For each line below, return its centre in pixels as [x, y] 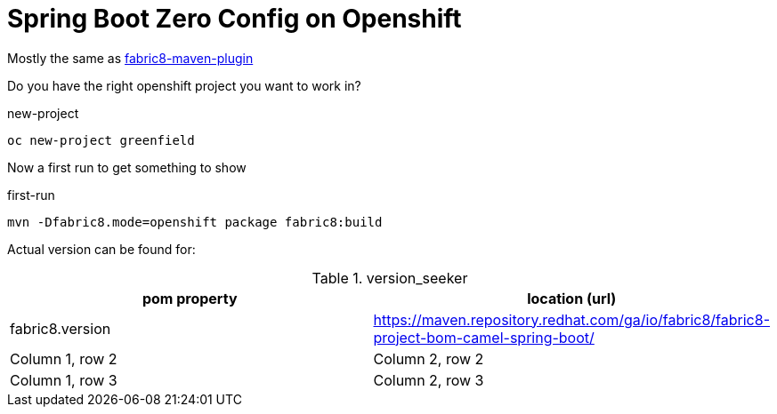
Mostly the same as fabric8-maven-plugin [130, 58]
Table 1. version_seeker [390, 278]
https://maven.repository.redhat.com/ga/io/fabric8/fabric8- [571, 319]
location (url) [572, 298]
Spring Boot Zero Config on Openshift [235, 19]
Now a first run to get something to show [127, 167]
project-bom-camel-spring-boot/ [484, 337]
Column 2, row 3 [429, 380]
